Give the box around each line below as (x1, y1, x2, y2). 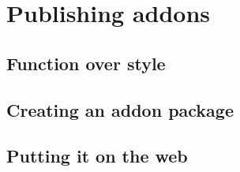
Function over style (6, 50, 166, 75)
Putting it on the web (6, 144, 188, 168)
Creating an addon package (6, 97, 234, 122)
